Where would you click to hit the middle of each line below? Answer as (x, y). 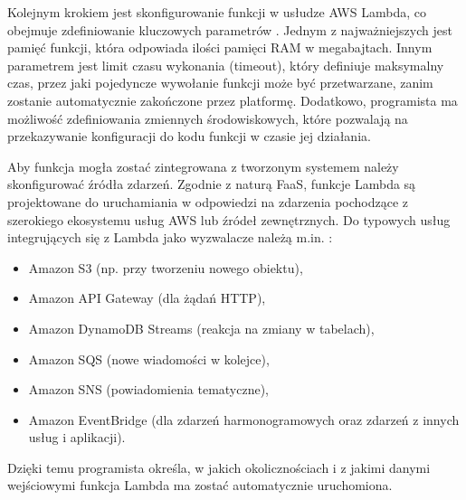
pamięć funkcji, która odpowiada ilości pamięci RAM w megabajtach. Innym (220, 47)
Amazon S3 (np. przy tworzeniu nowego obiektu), (166, 267)
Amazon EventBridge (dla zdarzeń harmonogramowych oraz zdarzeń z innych (244, 419)
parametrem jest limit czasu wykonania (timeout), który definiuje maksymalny (226, 65)
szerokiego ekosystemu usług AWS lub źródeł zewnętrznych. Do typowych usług (229, 219)
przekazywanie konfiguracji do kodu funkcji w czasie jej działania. (189, 136)
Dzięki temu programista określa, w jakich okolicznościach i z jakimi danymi (219, 467)
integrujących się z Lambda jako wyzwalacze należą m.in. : (170, 237)
